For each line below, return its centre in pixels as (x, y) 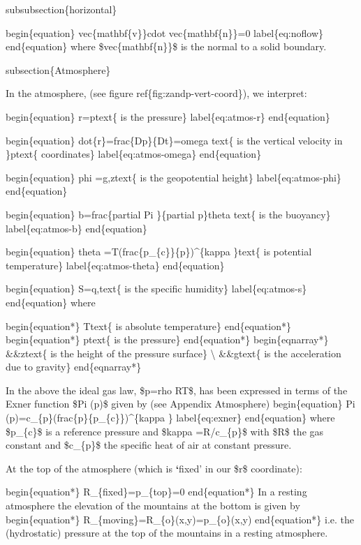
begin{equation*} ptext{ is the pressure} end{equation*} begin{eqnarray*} (167, 339)
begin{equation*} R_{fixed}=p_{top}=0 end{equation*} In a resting (156, 492)
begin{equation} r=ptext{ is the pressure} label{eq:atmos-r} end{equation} (168, 116)
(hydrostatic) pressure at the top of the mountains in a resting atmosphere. (167, 533)
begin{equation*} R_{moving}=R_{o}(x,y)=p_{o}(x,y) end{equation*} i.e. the (180, 519)
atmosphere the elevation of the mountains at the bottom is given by (153, 506)
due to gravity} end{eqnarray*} (74, 367)
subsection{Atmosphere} (58, 69)
